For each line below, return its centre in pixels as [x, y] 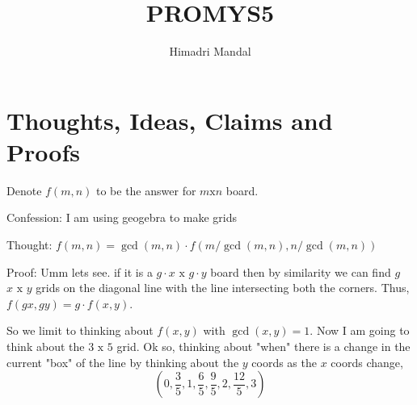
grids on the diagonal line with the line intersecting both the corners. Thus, [223, 288]
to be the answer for [146, 190]
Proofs [43, 151]
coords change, [367, 362]
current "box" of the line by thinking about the [123, 362]
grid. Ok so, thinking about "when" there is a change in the [263, 346]
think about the [46, 346]
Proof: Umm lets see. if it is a [80, 271]
